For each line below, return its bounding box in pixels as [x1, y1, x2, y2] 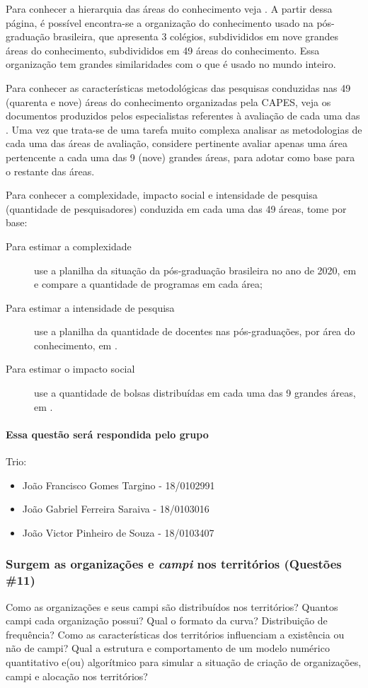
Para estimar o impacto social [6, 361, 135, 376]
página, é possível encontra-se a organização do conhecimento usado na [6, 15, 314, 30]
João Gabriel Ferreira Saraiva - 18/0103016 [22, 501, 209, 516]
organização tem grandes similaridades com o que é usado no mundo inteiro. [6, 57, 336, 71]
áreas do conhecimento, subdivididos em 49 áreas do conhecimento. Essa [6, 42, 320, 57]
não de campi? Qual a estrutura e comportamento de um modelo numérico [6, 641, 330, 655]
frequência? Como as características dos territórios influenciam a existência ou [6, 626, 345, 641]
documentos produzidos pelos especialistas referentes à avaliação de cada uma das [6, 108, 360, 123]
